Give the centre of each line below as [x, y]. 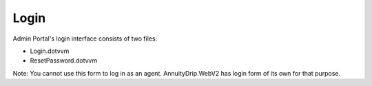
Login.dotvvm [50, 51]
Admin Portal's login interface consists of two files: [85, 39]
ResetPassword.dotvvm [64, 61]
